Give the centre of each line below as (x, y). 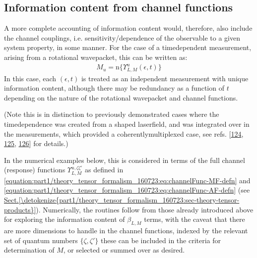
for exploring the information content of (64, 219)
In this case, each (30, 78)
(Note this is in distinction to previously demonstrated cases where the (112, 114)
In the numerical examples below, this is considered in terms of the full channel (125, 160)
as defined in (104, 170)
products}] (20, 209)
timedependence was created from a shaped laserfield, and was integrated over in (127, 124)
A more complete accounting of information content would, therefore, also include (128, 28)
